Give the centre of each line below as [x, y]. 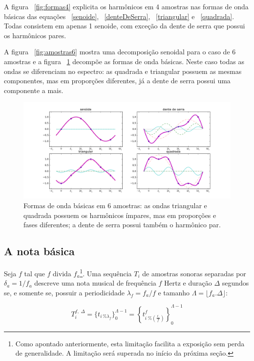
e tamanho [174, 292]
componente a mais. [34, 90]
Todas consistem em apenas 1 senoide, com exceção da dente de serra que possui [125, 26]
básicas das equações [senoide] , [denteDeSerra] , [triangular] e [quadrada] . [119, 16]
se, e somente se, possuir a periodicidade [64, 292]
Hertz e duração [188, 283]
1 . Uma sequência [106, 273]
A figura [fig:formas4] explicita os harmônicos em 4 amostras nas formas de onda [126, 6]
